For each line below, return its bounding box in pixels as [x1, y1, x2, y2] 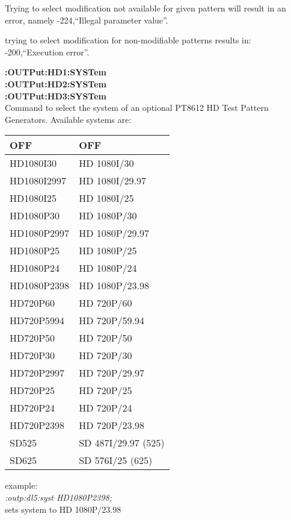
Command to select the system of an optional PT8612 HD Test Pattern [5, 101, 269, 114]
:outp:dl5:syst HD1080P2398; [5, 490, 112, 503]
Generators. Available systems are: [5, 113, 132, 125]
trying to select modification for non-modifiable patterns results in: [5, 34, 251, 46]
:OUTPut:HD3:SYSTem [5, 89, 106, 102]
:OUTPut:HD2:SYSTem [5, 77, 106, 90]
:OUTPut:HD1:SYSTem [5, 66, 106, 78]
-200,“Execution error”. [5, 45, 90, 58]
